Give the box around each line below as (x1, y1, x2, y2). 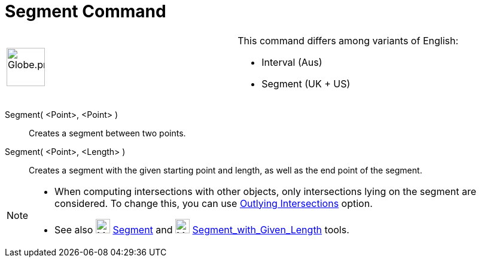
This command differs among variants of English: (238, 34, 459, 47)
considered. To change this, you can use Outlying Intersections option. (54, 197, 373, 209)
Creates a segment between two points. (29, 127, 186, 138)
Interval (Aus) (261, 56, 322, 68)
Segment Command (5, 1, 166, 22)
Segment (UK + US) (261, 77, 351, 90)
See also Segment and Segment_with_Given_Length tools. (54, 223, 349, 236)
